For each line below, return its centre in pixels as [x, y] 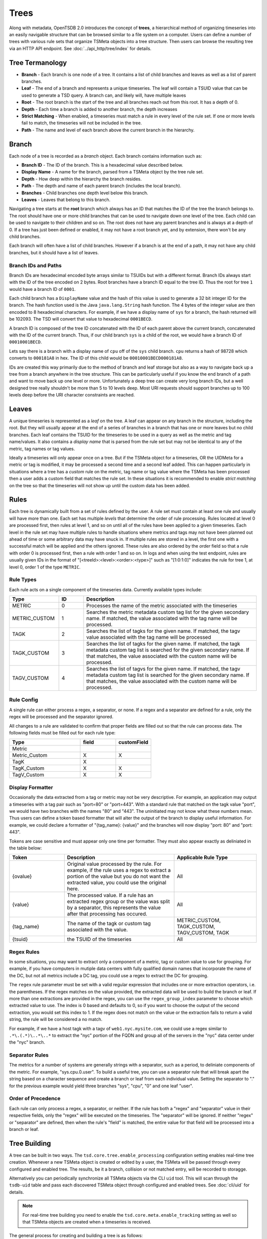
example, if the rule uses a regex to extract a [119, 870]
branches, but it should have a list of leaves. [54, 252]
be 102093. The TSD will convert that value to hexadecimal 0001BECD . [81, 319]
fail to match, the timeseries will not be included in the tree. [82, 123]
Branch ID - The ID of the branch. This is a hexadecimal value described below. [102, 165]
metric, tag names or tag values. [42, 449]
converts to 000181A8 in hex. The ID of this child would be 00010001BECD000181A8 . [96, 358]
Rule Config [23, 700]
